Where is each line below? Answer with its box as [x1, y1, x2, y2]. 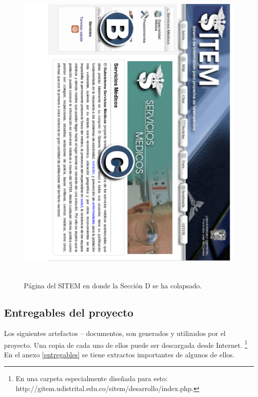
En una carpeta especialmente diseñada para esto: [15, 373, 168, 384]
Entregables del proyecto [4, 305, 133, 320]
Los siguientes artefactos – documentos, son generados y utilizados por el [4, 328, 226, 338]
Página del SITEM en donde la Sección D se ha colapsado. [24, 280, 202, 291]
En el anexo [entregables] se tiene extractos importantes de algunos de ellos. [4, 349, 235, 359]
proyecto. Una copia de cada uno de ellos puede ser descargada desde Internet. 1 [4, 338, 248, 350]
